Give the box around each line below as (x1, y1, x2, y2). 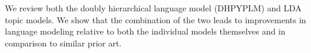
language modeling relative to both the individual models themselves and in (5, 25, 286, 38)
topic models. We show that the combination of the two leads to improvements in (5, 13, 306, 26)
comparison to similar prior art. (5, 36, 122, 49)
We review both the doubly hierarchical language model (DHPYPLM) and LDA (5, 2, 302, 14)
